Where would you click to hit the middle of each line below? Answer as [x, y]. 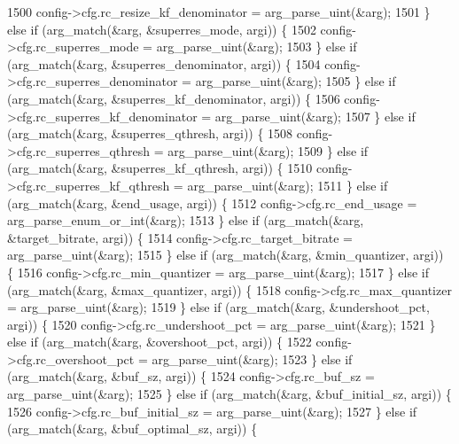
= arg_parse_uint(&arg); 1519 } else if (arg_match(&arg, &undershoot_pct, [218, 307]
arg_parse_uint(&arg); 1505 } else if [296, 81]
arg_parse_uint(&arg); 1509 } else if [268, 150]
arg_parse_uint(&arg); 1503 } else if [257, 47]
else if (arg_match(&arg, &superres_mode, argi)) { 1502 [162, 29]
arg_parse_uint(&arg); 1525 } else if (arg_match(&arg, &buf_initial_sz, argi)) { [229, 394]
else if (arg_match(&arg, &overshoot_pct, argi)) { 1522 [159, 342]
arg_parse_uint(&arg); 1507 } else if [315, 116]
